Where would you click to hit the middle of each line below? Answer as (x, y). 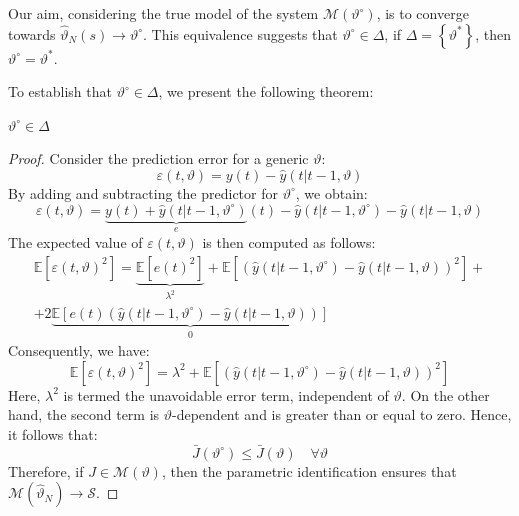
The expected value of (75, 242)
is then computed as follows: (289, 242)
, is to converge (422, 13)
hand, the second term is (84, 414)
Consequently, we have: (79, 350)
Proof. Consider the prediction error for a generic (158, 158)
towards (32, 33)
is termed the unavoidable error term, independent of (226, 394)
